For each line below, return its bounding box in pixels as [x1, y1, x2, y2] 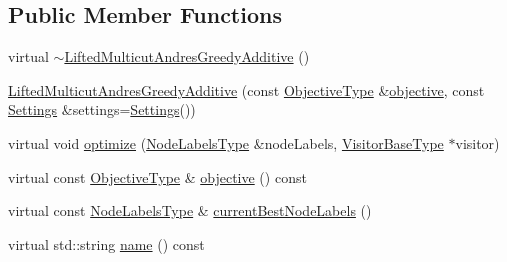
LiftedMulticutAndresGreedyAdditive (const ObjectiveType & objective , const [8, 79, 485, 100]
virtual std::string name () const [8, 233, 205, 254]
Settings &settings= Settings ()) [8, 99, 196, 120]
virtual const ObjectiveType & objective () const [8, 166, 307, 187]
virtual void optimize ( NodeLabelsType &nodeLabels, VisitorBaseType [8, 132, 444, 153]
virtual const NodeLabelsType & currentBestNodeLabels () [8, 200, 372, 221]
